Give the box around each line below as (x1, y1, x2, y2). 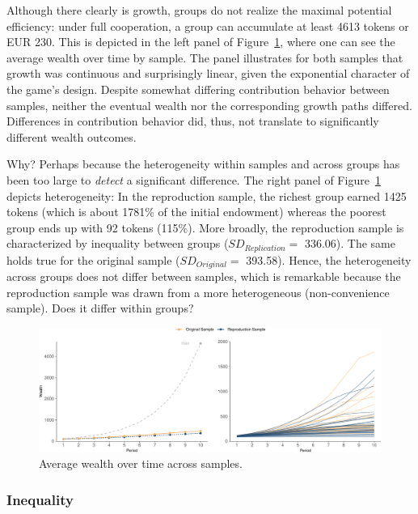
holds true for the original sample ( (6, 251, 180, 268)
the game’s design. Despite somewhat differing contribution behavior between (6, 80, 390, 97)
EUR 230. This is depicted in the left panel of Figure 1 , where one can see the (6, 33, 395, 50)
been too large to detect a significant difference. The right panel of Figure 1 (6, 171, 381, 188)
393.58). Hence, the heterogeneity (246, 251, 412, 268)
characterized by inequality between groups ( (6, 235, 229, 252)
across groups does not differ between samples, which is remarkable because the (6, 268, 401, 285)
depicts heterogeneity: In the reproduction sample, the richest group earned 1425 (6, 187, 407, 204)
